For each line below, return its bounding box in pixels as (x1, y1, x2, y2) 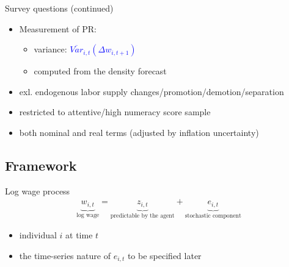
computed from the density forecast (34, 65, 167, 77)
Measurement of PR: (19, 22, 97, 35)
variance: (34, 43, 67, 55)
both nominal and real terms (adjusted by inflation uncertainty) (19, 126, 259, 138)
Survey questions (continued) (5, 2, 114, 14)
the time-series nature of (19, 249, 111, 262)
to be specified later (127, 249, 202, 262)
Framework (5, 155, 77, 174)
